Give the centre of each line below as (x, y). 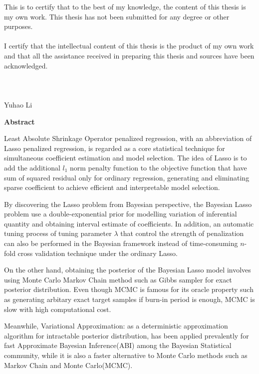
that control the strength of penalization (182, 233)
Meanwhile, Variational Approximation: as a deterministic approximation (116, 326)
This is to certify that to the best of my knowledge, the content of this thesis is (125, 6)
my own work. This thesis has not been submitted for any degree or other (117, 16)
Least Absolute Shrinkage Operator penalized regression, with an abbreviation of (128, 138)
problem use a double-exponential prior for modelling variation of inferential (121, 214)
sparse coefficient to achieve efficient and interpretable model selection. (112, 187)
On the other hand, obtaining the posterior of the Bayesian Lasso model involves (128, 270)
